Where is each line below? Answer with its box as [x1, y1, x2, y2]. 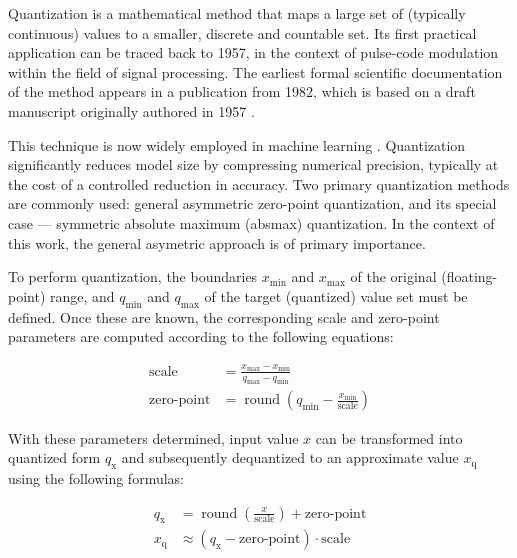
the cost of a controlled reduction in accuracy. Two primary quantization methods [8, 173, 510, 194]
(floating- [441, 266, 498, 287]
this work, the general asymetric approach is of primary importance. [8, 232, 426, 253]
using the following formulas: [8, 467, 184, 488]
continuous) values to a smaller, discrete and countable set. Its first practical [8, 22, 477, 43]
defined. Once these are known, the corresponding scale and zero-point [8, 306, 440, 327]
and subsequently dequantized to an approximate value [121, 447, 459, 468]
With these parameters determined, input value [8, 427, 299, 448]
